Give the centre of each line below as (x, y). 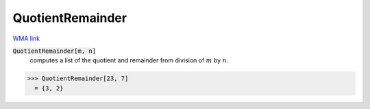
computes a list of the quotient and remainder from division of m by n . (129, 60)
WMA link (26, 38)
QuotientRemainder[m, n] (54, 51)
